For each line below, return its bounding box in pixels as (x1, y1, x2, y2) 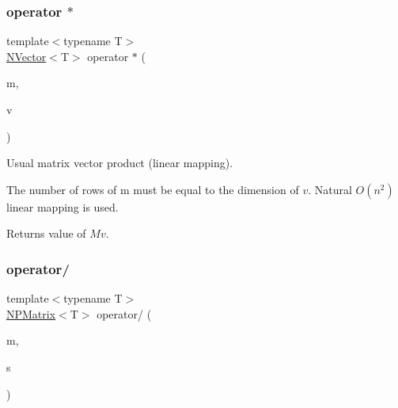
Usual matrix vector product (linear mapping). (6, 154, 233, 171)
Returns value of (6, 225, 86, 242)
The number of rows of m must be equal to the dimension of (6, 181, 299, 197)
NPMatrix (6, 305, 56, 322)
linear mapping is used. (6, 198, 119, 215)
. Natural (308, 181, 352, 197)
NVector (6, 48, 47, 64)
